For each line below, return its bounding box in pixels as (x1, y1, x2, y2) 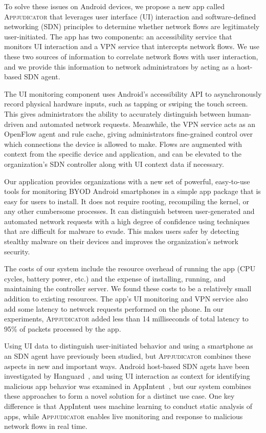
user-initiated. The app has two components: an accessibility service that (4, 31, 232, 41)
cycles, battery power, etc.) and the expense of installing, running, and (4, 273, 226, 284)
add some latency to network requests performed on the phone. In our (4, 303, 224, 314)
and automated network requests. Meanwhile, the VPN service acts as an (26, 118, 256, 129)
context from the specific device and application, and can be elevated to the (4, 148, 242, 159)
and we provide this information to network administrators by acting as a (4, 61, 235, 72)
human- (227, 108, 252, 119)
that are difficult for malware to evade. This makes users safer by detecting (4, 226, 239, 236)
